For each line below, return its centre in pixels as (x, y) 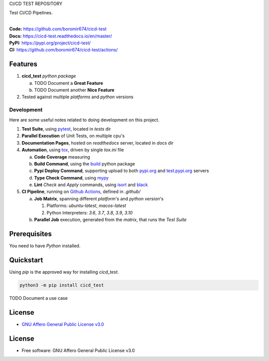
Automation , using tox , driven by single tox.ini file (73, 150)
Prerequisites (30, 234)
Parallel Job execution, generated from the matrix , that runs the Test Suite (110, 220)
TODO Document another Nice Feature (74, 90)
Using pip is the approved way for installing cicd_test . (64, 272)
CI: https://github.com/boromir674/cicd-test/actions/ (64, 50)
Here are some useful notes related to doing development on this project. (84, 120)
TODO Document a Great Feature (68, 83)
